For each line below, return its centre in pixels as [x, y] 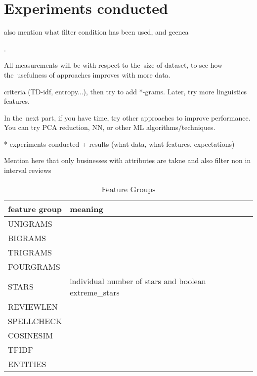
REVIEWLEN [33, 306]
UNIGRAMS [30, 223]
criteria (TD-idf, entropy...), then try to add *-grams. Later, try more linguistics [125, 91]
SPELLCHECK [35, 321]
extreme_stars [95, 292]
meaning [86, 209]
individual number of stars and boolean [138, 281]
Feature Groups [128, 189]
